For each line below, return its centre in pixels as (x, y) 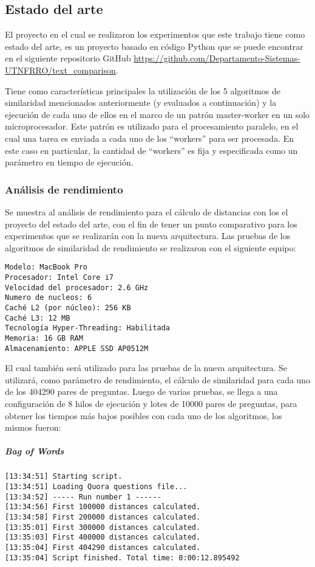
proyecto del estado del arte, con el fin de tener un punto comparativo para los (151, 224)
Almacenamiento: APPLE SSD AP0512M (77, 348)
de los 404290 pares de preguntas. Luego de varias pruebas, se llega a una (141, 391)
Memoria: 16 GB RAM (44, 338)
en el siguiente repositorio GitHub (68, 58)
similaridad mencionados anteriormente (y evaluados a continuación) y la (141, 103)
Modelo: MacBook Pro (46, 267)
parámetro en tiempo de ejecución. (69, 162)
